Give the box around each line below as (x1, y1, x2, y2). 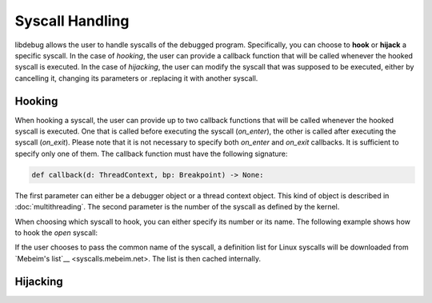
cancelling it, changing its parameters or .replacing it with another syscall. (14, 73, 258, 83)
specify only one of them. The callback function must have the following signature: (14, 149, 288, 158)
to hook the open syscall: (14, 228, 98, 237)
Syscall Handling (14, 12, 130, 30)
